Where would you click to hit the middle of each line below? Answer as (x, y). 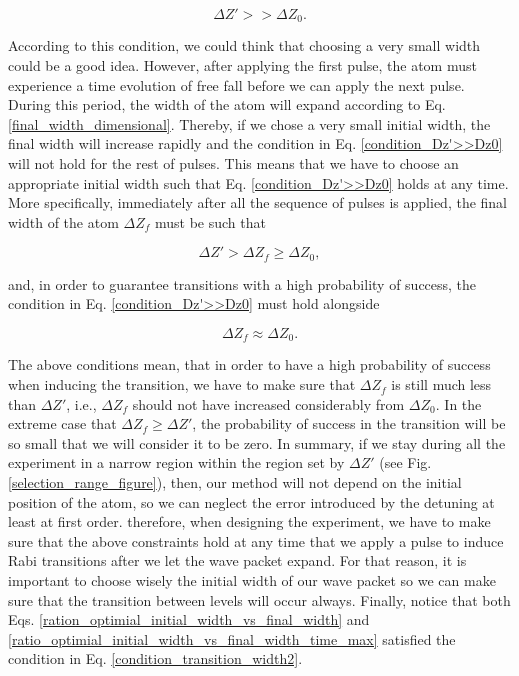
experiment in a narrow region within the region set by (176, 462)
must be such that (210, 221)
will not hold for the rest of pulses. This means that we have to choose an (233, 163)
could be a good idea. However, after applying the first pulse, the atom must (242, 65)
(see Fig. (405, 462)
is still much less (441, 384)
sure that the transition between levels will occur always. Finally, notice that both (259, 599)
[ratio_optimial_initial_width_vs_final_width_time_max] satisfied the (232, 638)
